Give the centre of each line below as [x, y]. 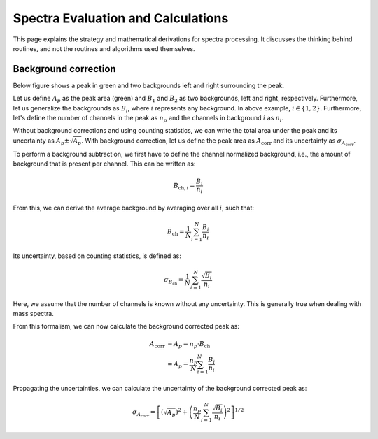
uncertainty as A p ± [41, 141]
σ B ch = [174, 281]
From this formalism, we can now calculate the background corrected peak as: [126, 326]
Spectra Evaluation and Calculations [121, 18]
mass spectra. [33, 314]
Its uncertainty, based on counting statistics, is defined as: [97, 256]
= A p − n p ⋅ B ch [189, 345]
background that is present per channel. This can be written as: [104, 164]
